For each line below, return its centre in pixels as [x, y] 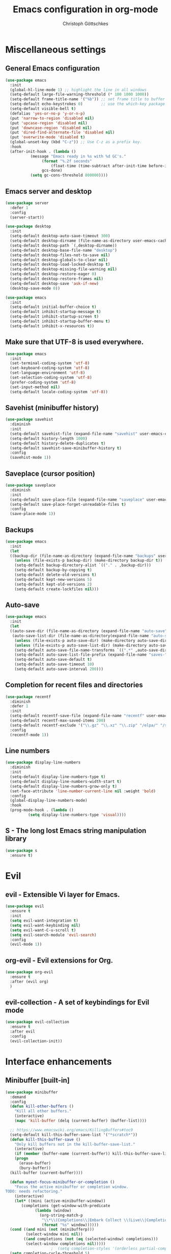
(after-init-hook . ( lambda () [43, 151]
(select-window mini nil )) [54, 1234]
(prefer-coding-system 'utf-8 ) [43, 382]
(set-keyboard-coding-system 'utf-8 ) [50, 368]
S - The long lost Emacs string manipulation [76, 831]
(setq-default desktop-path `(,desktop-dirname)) [63, 245]
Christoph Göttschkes [85, 24]
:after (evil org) [30, 981]
